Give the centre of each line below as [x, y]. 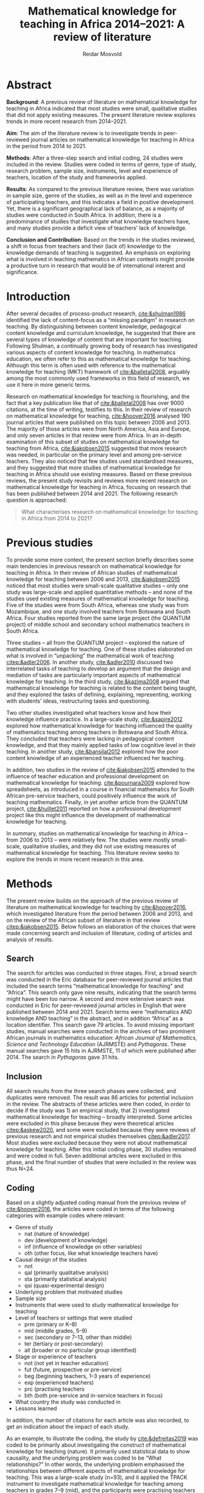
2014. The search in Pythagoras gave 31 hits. [63, 1057]
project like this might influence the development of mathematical [88, 815]
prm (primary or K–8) [51, 1324]
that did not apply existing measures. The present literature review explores [101, 114]
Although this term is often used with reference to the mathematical [91, 365]
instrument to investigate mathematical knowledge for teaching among [95, 1483]
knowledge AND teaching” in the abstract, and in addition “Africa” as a [95, 1019]
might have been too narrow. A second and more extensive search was [95, 999]
